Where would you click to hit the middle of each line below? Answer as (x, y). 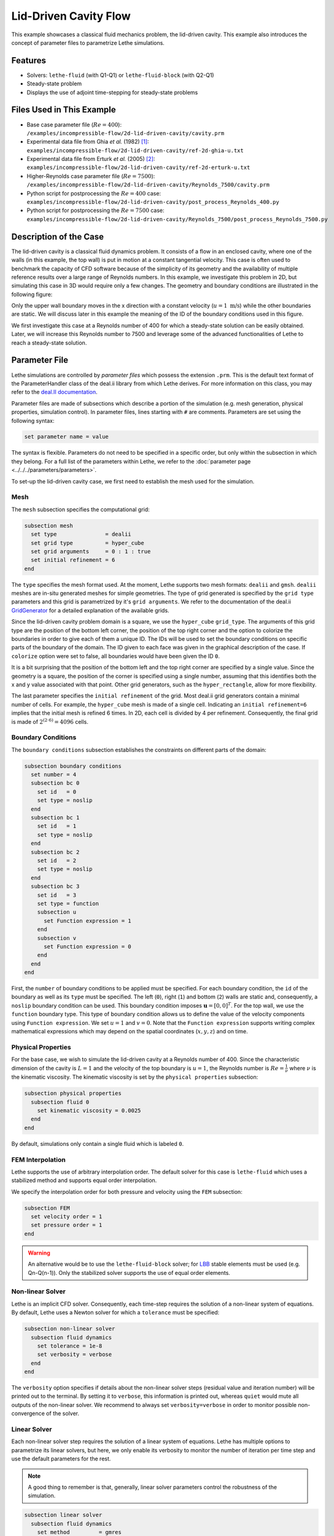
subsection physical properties (73, 1093)
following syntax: (33, 420)
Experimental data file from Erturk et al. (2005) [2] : (91, 159)
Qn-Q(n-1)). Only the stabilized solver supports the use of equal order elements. (129, 1272)
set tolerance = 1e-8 (70, 1346)
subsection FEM (47, 1208)
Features (29, 61)
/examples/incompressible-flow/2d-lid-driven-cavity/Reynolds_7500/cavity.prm (148, 185)
